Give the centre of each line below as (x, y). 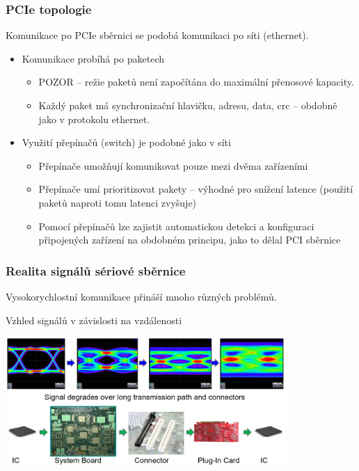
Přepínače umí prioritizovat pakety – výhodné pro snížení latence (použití (196, 189)
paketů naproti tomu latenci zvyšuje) (118, 202)
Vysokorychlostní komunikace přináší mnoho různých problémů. (141, 296)
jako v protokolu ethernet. (94, 119)
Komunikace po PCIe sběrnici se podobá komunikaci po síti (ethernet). (157, 35)
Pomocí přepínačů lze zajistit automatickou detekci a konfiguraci (176, 226)
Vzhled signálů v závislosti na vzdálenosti (94, 320)
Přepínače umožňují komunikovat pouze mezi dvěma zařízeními (173, 165)
